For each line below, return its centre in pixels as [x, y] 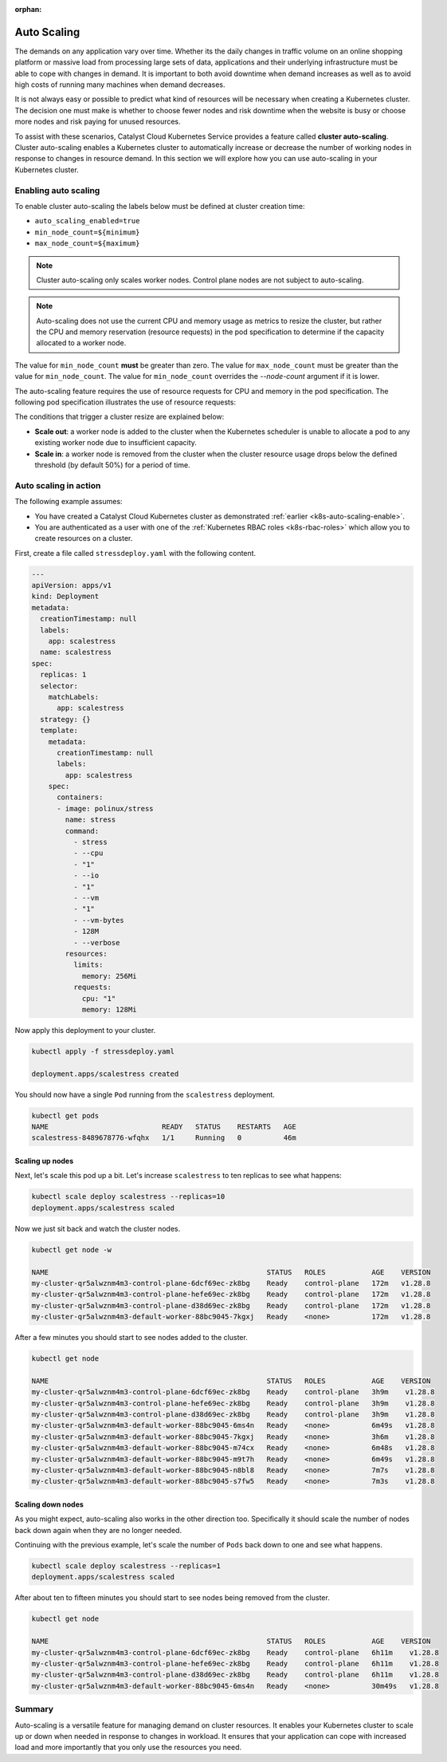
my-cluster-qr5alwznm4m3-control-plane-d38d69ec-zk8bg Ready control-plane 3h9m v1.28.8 [233, 1415]
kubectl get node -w [71, 1250]
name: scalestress [76, 652]
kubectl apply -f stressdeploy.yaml [103, 1051]
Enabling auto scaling [57, 190]
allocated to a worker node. [81, 343]
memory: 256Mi [109, 976]
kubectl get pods [65, 1116]
